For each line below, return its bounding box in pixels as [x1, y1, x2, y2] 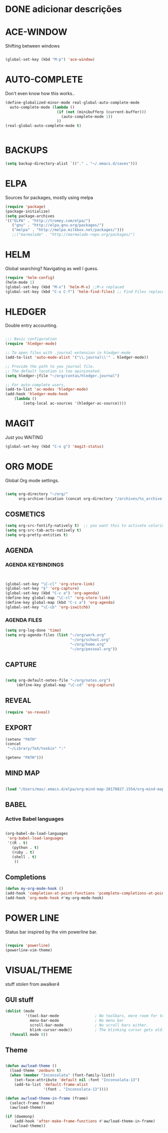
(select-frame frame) [9, 1100, 55, 1105]
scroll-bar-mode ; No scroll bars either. [29, 1023, 149, 1028]
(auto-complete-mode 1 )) [60, 114, 113, 119]
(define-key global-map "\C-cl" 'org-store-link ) [5, 595, 111, 601]
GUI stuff [5, 995, 34, 1004]
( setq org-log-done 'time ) [5, 628, 61, 633]
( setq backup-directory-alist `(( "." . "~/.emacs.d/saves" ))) [5, 161, 137, 166]
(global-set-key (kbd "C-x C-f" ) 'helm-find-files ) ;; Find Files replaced [5, 289, 166, 294]
